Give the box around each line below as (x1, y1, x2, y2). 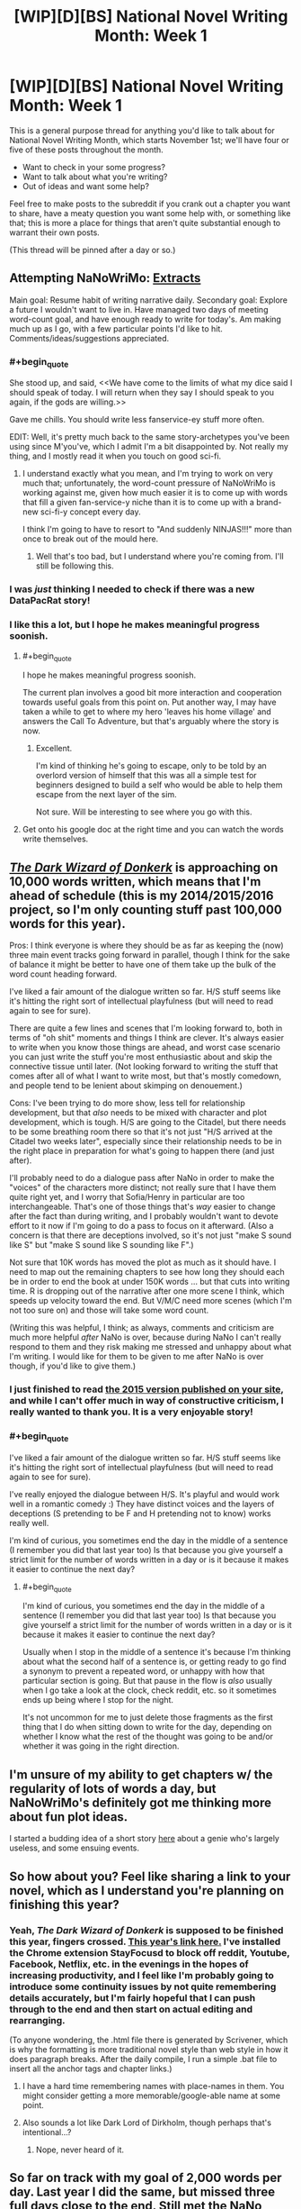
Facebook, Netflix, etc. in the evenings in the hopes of (9, 1958, 249, 1970)
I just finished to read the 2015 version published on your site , (9, 1383, 285, 1395)
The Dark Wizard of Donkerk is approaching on (9, 859, 279, 875)
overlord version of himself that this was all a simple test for (35, 770, 258, 781)
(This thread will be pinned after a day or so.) (9, 244, 176, 255)
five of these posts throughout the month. (9, 144, 164, 155)
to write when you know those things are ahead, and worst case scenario (9, 1042, 281, 1053)
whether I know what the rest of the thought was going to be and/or (22, 1732, 274, 1742)
